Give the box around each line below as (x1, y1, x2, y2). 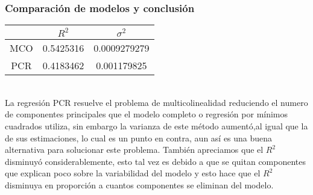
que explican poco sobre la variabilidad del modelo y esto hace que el (5, 167, 261, 179)
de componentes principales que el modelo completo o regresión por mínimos (5, 108, 288, 120)
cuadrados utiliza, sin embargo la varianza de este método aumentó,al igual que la (5, 120, 308, 132)
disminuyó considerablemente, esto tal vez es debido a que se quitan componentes (5, 155, 306, 167)
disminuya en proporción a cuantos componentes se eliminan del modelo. (5, 178, 274, 191)
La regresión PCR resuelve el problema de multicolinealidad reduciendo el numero (5, 96, 308, 108)
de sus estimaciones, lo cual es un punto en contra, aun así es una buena (5, 131, 273, 144)
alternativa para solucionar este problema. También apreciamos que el (5, 143, 264, 156)
